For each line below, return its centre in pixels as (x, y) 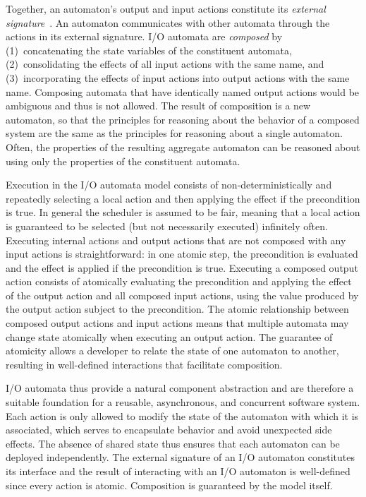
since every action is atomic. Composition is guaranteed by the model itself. (169, 485)
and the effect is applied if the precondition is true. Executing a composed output (182, 267)
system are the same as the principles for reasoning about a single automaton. (174, 133)
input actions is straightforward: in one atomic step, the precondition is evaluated (182, 254)
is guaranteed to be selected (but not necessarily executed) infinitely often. (167, 226)
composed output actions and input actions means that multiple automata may (177, 323)
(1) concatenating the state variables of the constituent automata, (149, 50)
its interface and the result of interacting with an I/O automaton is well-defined (178, 471)
